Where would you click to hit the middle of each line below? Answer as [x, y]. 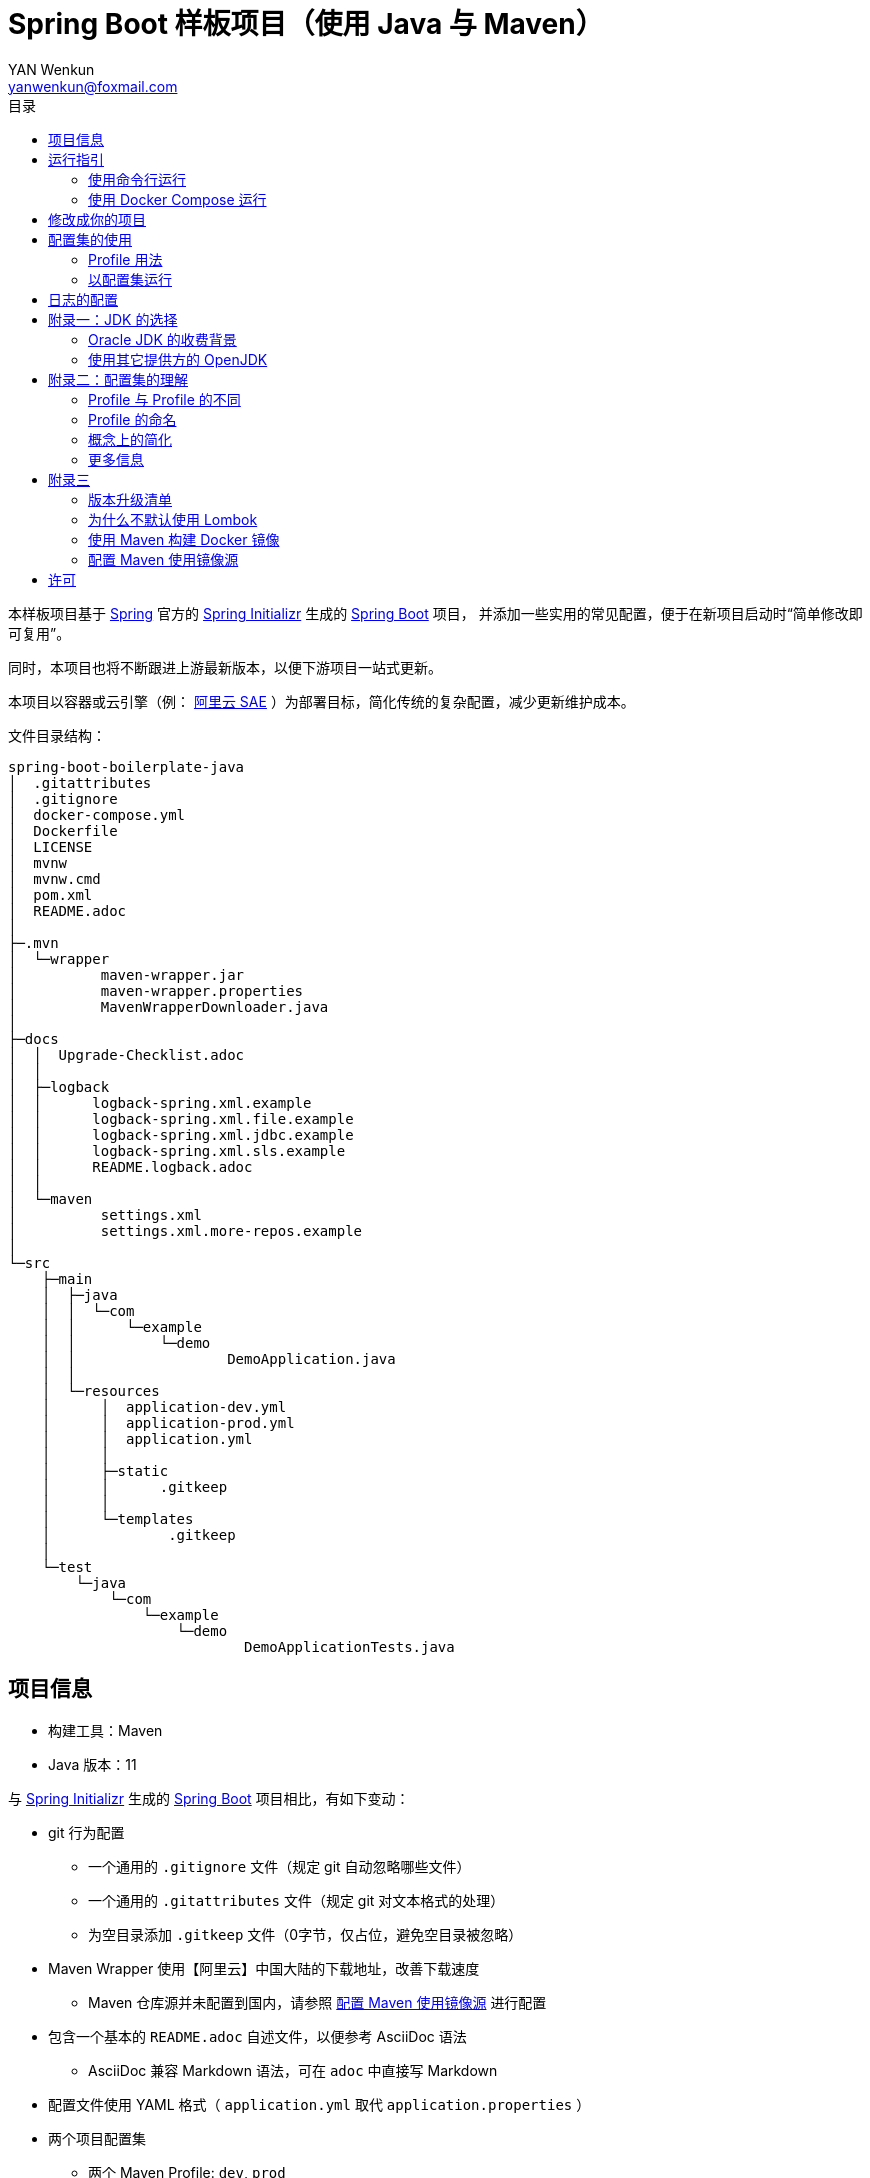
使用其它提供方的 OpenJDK [178, 359]
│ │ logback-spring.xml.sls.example [177, 1150]
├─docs [33, 1038]
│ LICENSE [50, 846]
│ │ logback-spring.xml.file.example [181, 1118]
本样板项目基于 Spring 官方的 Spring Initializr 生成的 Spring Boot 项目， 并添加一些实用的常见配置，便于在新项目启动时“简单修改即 [435, 613]
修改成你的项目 [97, 219]
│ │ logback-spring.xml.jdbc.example [181, 1134]
